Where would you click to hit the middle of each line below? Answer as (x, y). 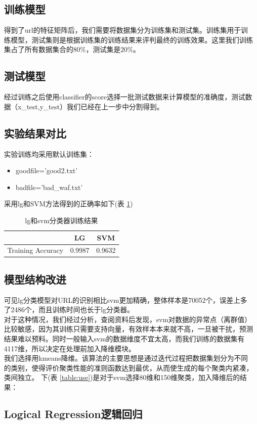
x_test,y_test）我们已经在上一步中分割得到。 (90, 106)
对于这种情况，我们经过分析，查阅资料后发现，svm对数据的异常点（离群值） (128, 319)
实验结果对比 (35, 133)
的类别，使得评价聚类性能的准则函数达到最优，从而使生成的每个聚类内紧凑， (128, 367)
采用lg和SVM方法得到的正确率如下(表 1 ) (68, 204)
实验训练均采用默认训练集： (49, 154)
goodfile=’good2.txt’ (46, 170)
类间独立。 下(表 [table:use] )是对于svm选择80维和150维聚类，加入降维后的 (122, 377)
